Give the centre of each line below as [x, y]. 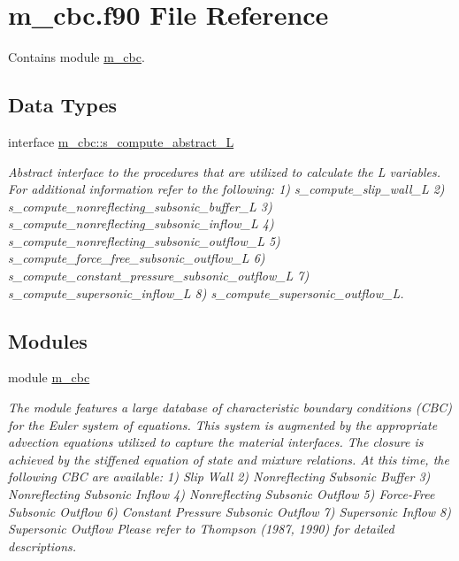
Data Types [62, 105]
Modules [48, 340]
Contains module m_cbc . [76, 57]
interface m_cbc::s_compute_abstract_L [121, 141]
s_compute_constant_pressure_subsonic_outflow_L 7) [159, 276]
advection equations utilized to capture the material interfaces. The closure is [216, 442]
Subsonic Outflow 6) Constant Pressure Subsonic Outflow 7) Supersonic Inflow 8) [229, 511]
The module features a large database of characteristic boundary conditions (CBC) [230, 407]
